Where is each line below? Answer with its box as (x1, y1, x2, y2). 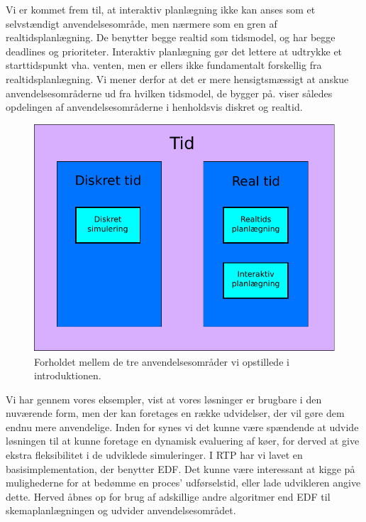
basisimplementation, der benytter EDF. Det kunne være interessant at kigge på (6, 461, 355, 476)
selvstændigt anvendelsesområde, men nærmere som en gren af (6, 16, 277, 31)
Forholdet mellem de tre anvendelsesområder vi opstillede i (34, 354, 289, 369)
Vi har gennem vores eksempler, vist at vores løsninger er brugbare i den (6, 391, 322, 406)
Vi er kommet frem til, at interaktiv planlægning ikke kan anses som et (6, 2, 316, 16)
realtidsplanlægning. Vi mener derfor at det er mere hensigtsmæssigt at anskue (6, 71, 349, 86)
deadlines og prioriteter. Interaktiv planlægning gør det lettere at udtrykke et (6, 43, 343, 58)
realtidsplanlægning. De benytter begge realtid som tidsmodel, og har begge (6, 30, 335, 45)
